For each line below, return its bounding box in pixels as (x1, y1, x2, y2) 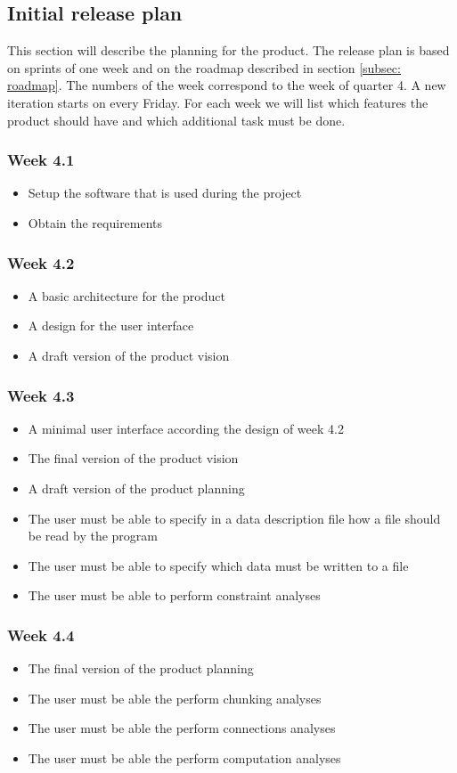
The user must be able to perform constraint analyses (28, 586, 321, 605)
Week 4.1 (7, 149, 75, 171)
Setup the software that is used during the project (28, 183, 302, 202)
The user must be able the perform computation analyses (28, 748, 341, 767)
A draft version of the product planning (28, 478, 245, 497)
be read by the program (28, 526, 158, 545)
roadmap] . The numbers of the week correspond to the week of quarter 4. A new (7, 76, 446, 94)
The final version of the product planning (28, 659, 254, 678)
